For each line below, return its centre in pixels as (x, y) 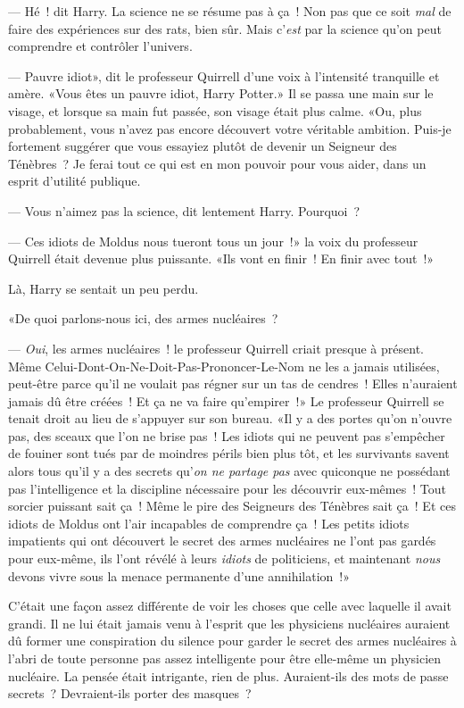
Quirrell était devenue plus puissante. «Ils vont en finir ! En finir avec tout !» (221, 258)
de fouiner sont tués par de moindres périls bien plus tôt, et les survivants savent (229, 453)
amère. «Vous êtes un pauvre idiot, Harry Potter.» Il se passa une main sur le (221, 93)
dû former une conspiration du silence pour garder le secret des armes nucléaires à (232, 641)
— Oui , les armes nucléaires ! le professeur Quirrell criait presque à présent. (216, 348)
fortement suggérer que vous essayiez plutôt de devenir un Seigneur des (203, 146)
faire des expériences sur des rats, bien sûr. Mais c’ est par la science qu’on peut (225, 28)
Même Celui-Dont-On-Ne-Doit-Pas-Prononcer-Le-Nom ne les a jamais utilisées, (224, 366)
